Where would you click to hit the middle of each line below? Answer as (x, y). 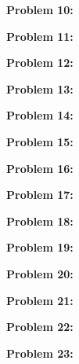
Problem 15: (40, 141)
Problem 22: (40, 327)
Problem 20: (40, 273)
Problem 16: (40, 168)
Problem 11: (40, 36)
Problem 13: (40, 88)
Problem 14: (40, 115)
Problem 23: (40, 353)
